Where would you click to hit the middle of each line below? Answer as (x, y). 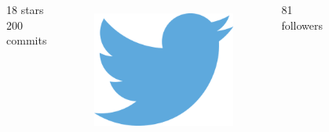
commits (27, 40)
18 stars (25, 9)
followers (302, 25)
